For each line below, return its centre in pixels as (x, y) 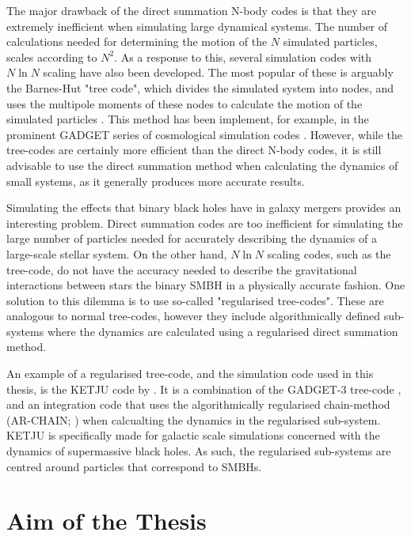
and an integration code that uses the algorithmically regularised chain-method (198, 404)
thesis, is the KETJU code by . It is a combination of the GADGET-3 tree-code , (204, 389)
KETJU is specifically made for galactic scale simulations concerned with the (193, 435)
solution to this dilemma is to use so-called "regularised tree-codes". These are (195, 300)
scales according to (52, 57)
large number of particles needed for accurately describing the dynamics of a (192, 238)
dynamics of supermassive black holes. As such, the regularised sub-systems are (199, 451)
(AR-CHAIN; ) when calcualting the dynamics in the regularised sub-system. (194, 419)
